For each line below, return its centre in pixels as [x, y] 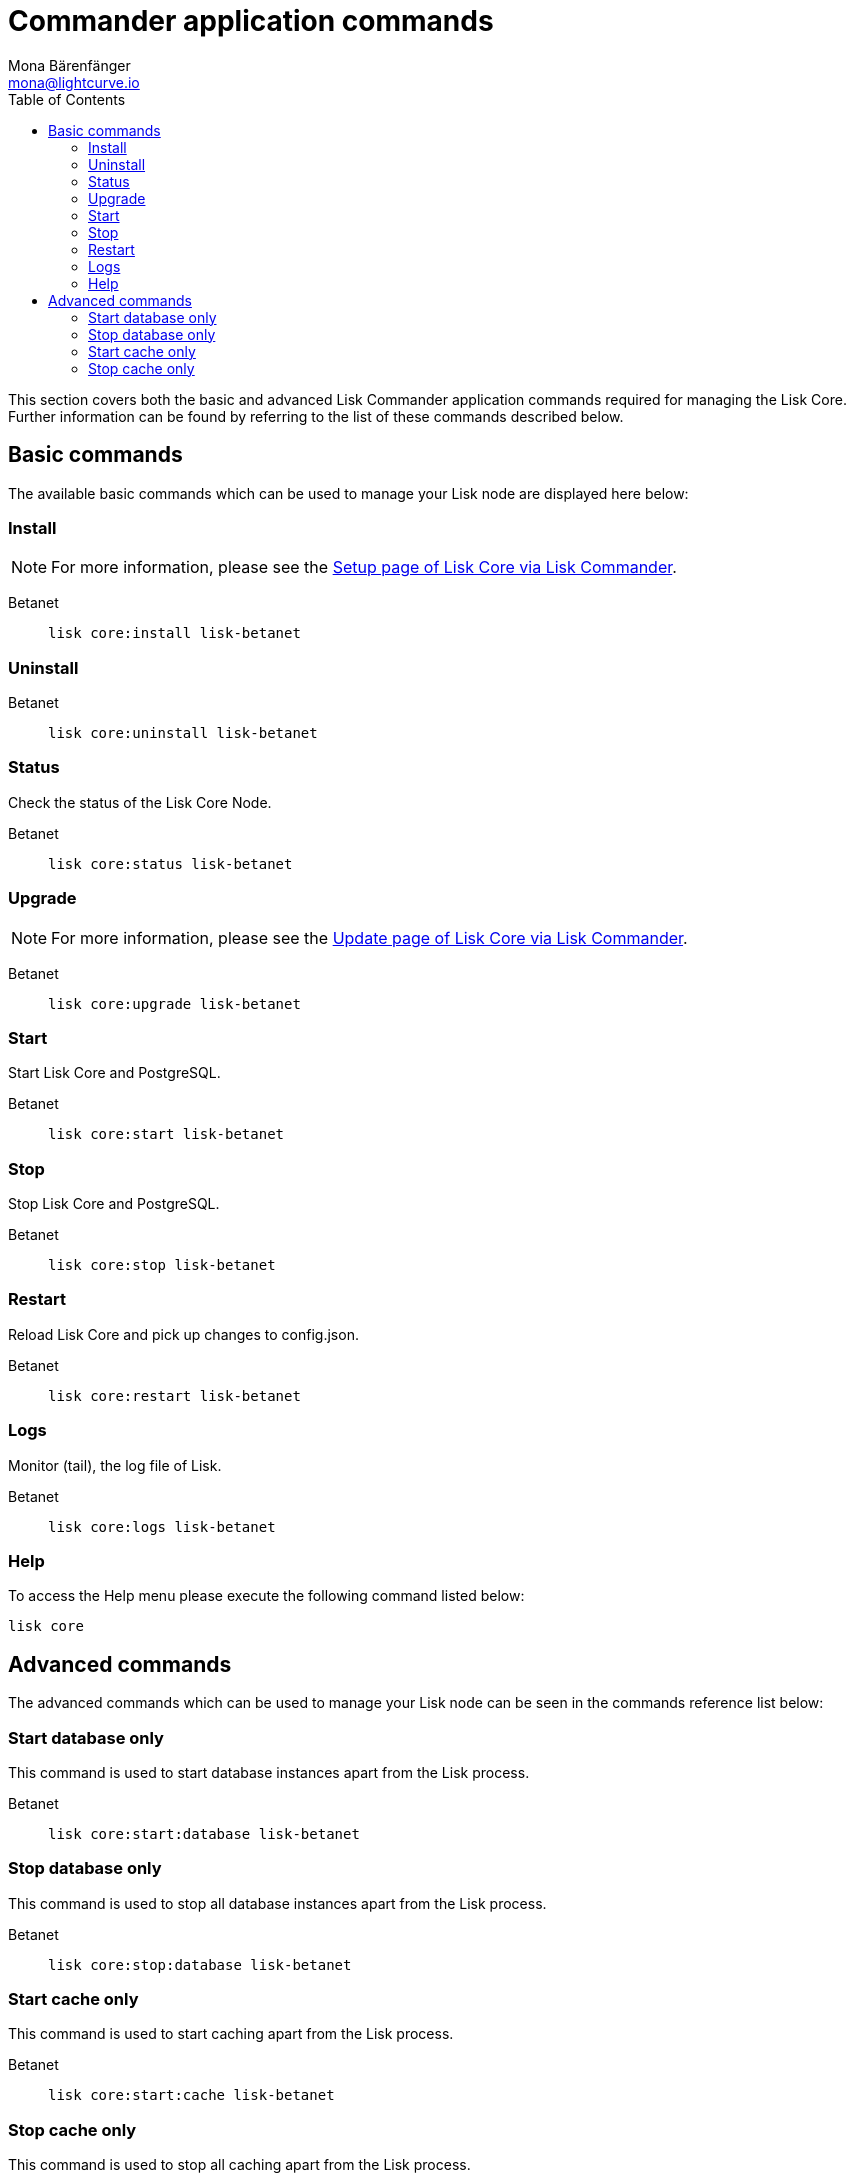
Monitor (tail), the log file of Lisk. [115, 1465]
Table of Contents [67, 99]
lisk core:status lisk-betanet [170, 863]
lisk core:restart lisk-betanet [174, 1395]
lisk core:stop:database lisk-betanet [200, 1964]
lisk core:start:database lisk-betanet [204, 1833]
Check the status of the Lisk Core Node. [140, 802]
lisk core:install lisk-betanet [174, 633]
